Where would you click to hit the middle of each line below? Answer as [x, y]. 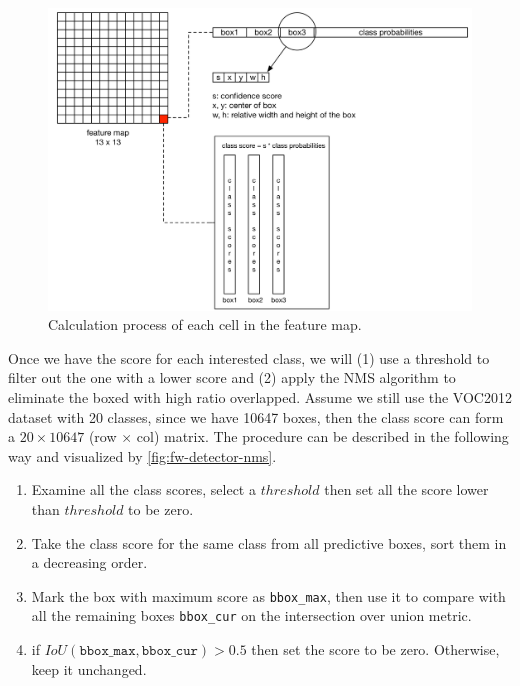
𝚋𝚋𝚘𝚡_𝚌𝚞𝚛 [169, 651]
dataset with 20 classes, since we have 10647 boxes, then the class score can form [256, 416]
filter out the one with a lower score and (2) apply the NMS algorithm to [232, 377]
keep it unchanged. [89, 668]
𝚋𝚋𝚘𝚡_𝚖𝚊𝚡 [107, 651]
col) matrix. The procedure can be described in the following [322, 436]
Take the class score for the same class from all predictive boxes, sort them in [269, 542]
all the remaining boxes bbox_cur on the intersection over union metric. [251, 615]
